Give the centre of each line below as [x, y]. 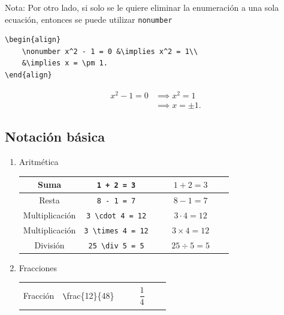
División [49, 244]
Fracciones [38, 267]
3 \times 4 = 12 [116, 231]
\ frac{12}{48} [88, 295]
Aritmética [39, 161]
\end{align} [28, 75]
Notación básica [55, 136]
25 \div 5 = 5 [116, 246]
